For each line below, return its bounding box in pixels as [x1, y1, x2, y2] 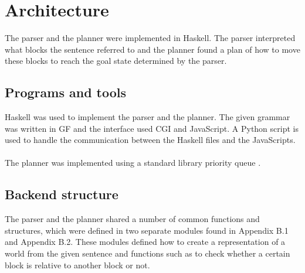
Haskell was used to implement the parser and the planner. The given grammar [5, 111, 290, 123]
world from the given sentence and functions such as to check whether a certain [5, 247, 290, 260]
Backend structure [5, 185, 118, 203]
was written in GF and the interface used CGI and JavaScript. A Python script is [5, 122, 299, 134]
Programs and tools [5, 83, 127, 101]
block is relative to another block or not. [5, 258, 150, 271]
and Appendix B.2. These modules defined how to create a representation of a [5, 236, 286, 248]
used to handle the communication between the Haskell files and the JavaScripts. [5, 134, 296, 146]
